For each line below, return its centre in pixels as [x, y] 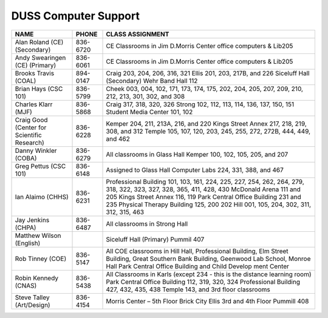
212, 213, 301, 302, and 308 [145, 96]
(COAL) [26, 81]
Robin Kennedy [37, 278]
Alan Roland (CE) [39, 42]
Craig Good [31, 120]
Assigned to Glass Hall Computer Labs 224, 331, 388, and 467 [195, 170]
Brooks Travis [35, 73]
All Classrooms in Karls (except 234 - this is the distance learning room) [209, 274]
